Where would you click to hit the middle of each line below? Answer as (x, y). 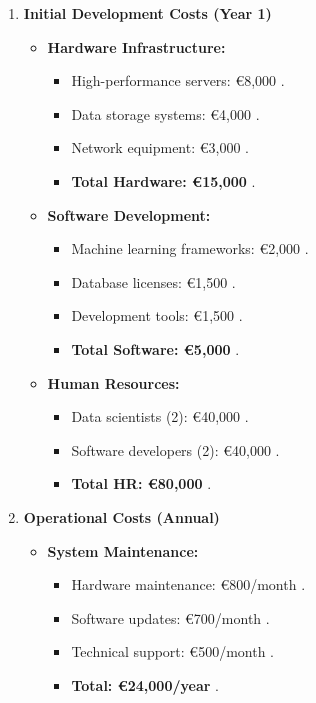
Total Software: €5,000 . (155, 348)
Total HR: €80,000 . (141, 483)
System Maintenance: (123, 550)
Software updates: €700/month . (170, 617)
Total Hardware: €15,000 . (163, 180)
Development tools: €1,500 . (157, 315)
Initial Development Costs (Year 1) (147, 13)
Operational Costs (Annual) (121, 516)
